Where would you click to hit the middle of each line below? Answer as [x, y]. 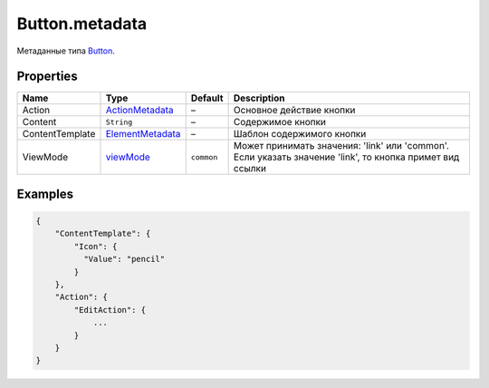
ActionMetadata [139, 111]
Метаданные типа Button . [66, 51]
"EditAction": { [110, 310]
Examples [45, 194]
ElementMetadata [143, 134]
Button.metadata [82, 24]
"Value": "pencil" [124, 259]
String [119, 122]
